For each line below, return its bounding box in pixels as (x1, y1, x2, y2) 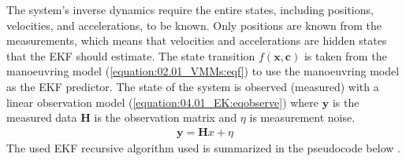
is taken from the (304, 47, 387, 64)
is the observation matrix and (94, 109, 237, 126)
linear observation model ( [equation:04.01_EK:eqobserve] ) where (6, 93, 319, 110)
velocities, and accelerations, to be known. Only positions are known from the (6, 16, 382, 33)
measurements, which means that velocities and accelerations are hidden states (6, 32, 387, 49)
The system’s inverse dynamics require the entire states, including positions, (6, 2, 374, 17)
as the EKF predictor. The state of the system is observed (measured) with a (6, 78, 379, 94)
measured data (6, 109, 77, 126)
